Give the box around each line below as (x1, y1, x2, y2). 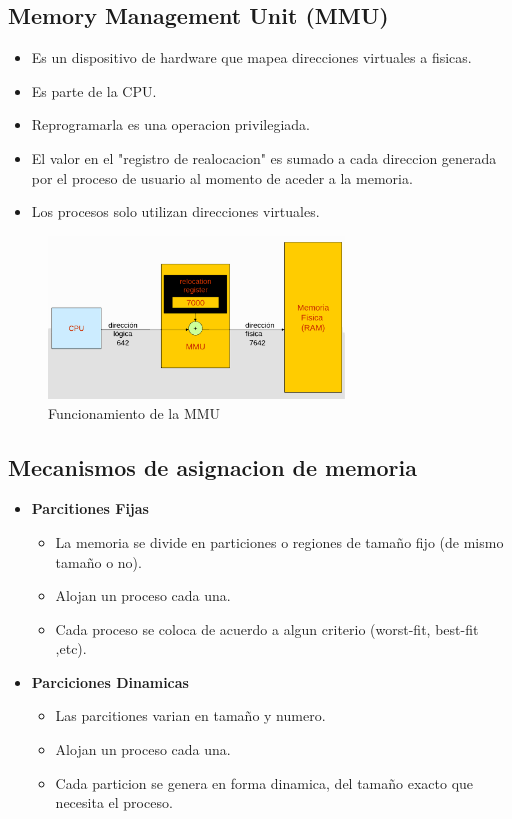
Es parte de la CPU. (31, 80, 157, 101)
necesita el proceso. (55, 792, 173, 813)
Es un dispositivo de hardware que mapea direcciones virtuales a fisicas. (31, 47, 472, 68)
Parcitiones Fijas (31, 498, 149, 519)
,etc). (55, 638, 87, 659)
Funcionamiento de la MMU (48, 402, 221, 423)
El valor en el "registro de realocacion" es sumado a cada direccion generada (31, 147, 497, 168)
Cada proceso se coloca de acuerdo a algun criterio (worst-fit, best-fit (55, 618, 479, 639)
